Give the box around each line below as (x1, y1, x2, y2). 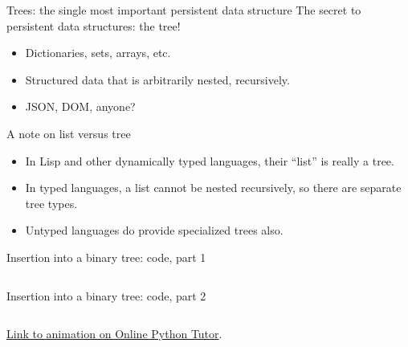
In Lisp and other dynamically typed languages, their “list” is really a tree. (25, 152, 394, 169)
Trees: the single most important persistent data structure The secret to (6, 2, 361, 18)
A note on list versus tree (6, 125, 131, 141)
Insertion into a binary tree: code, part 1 (6, 248, 206, 265)
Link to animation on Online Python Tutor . (6, 325, 222, 342)
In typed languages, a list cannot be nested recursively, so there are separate (25, 179, 402, 196)
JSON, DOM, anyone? (25, 98, 136, 115)
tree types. (25, 194, 78, 211)
